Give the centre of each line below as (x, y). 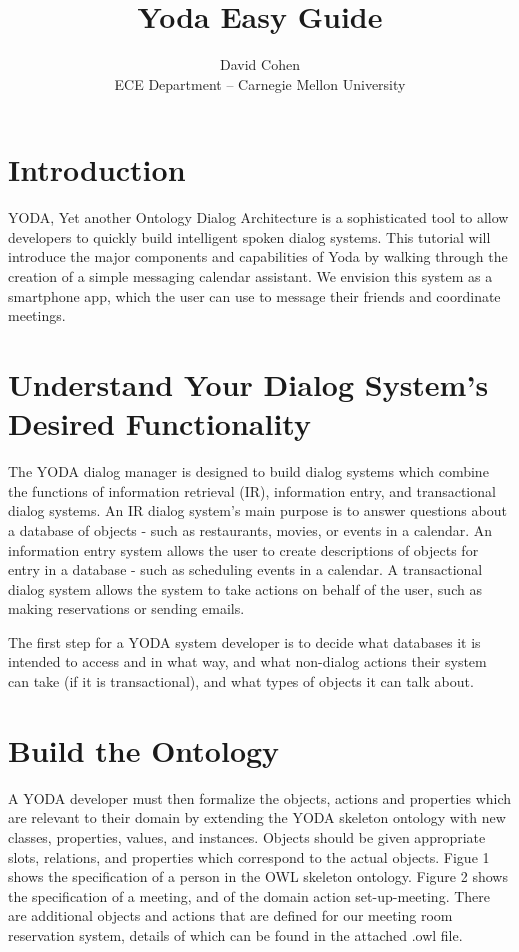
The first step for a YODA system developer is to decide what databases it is (244, 641)
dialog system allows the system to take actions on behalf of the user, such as (245, 588)
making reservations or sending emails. (126, 608)
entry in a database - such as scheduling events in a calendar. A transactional (245, 569)
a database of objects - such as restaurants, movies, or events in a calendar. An (250, 529)
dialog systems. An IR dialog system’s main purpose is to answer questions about (257, 510)
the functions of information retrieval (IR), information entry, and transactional (252, 490)
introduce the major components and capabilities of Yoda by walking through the (258, 256)
